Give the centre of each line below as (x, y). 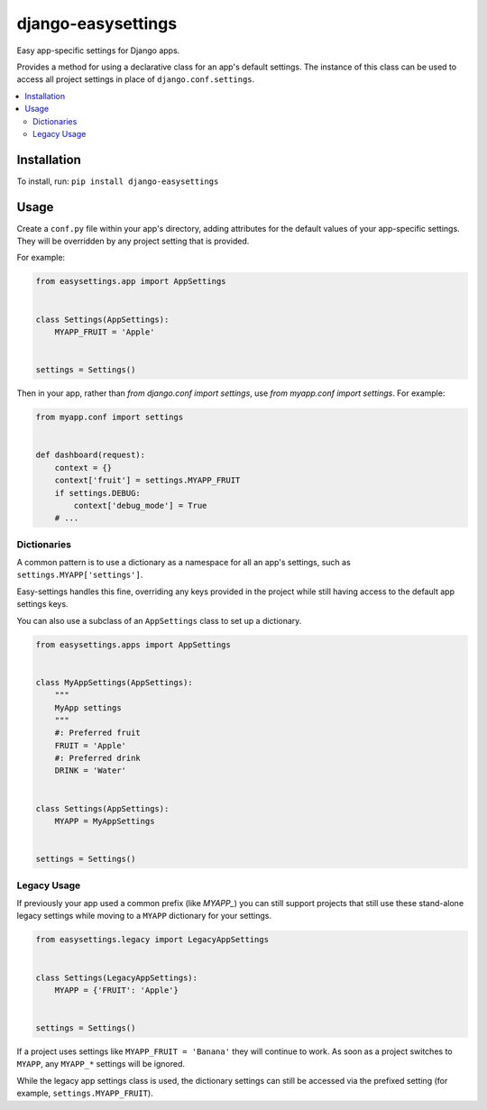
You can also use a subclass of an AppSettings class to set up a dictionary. (159, 620)
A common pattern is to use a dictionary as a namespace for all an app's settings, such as (184, 563)
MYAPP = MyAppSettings (105, 821)
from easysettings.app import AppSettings (131, 281)
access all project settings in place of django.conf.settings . (136, 79)
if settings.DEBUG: (98, 493)
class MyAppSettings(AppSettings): (114, 682)
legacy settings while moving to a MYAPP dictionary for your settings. (144, 916)
